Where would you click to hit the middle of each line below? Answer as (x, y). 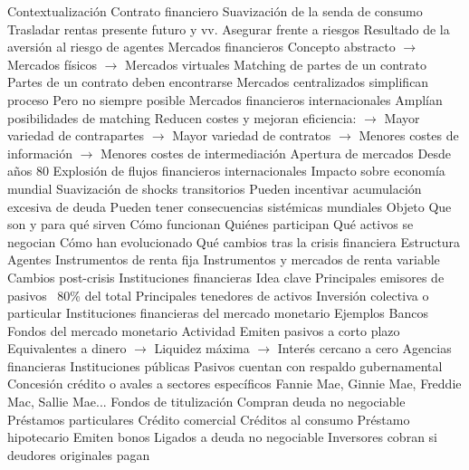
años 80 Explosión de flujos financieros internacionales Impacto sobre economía (226, 171)
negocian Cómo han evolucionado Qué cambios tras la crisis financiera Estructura (234, 241)
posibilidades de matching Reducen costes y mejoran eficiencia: (182, 117)
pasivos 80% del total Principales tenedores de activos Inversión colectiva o (218, 295)
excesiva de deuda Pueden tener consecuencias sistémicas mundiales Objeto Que (230, 206)
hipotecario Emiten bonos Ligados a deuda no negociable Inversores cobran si (222, 437)
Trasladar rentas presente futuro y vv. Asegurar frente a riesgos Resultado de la (229, 29)
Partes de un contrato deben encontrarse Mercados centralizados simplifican (218, 82)
